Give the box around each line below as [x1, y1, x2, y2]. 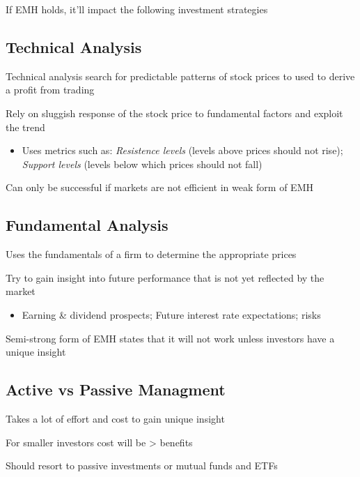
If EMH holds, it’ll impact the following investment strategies [6, 2, 268, 16]
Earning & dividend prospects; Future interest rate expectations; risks [22, 307, 321, 321]
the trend [6, 119, 45, 134]
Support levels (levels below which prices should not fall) [22, 156, 263, 171]
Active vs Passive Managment [6, 379, 226, 400]
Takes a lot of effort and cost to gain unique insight [6, 411, 225, 425]
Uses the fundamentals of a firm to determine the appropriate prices [6, 247, 297, 262]
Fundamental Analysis [6, 214, 169, 236]
